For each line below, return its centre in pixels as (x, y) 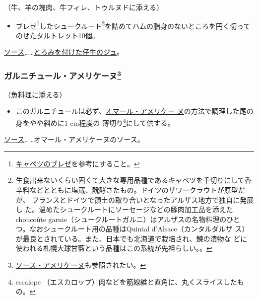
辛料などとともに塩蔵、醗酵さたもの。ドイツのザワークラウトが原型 (127, 189)
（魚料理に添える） (35, 94)
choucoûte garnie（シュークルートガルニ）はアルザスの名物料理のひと (128, 219)
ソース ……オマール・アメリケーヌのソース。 (74, 139)
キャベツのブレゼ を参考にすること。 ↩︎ (78, 163)
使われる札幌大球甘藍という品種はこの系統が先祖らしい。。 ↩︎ (114, 248)
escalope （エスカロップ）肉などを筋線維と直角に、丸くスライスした (126, 281)
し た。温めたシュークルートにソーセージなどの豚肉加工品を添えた (124, 209)
